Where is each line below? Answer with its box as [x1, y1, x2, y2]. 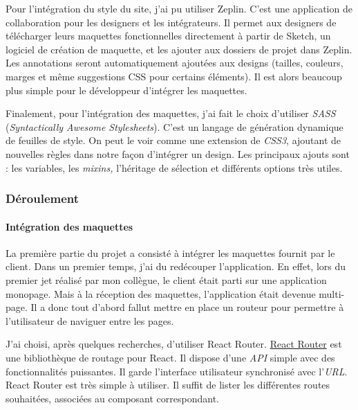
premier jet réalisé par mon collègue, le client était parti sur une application [6, 272, 327, 287]
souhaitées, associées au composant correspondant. [6, 391, 219, 405]
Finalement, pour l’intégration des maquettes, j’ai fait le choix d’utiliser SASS [6, 106, 336, 121]
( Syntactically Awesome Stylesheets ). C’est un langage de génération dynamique [6, 119, 343, 134]
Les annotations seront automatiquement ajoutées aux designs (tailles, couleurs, [6, 55, 343, 70]
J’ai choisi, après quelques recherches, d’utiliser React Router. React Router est [6, 337, 342, 351]
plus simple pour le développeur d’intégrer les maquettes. [6, 82, 247, 97]
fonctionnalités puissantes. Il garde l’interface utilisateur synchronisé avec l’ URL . [6, 364, 348, 378]
